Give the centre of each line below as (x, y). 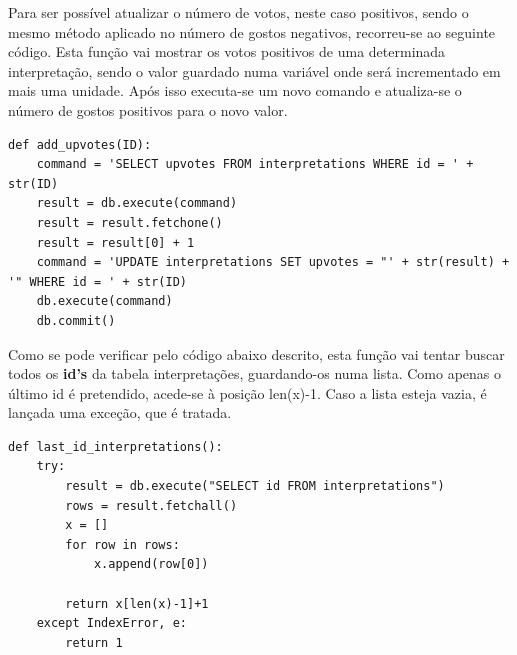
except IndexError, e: (111, 623)
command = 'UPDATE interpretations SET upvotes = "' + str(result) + (273, 262)
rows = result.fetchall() (151, 505)
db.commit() (76, 320)
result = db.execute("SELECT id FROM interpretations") (255, 486)
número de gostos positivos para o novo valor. (148, 109)
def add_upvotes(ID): (80, 144)
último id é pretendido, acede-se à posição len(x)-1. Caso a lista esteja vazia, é (247, 392)
